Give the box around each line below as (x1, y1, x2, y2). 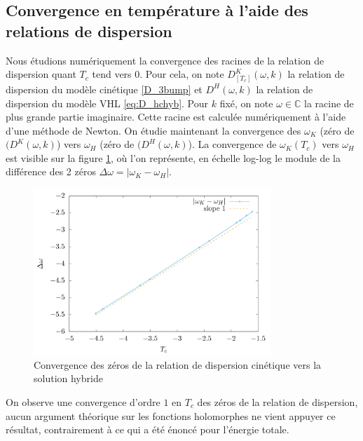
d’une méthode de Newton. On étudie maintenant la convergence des (6, 123, 301, 137)
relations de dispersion (6, 20, 172, 41)
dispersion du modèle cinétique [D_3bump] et (6, 81, 203, 96)
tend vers (92, 67, 132, 81)
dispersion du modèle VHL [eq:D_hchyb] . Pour (6, 95, 209, 110)
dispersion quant (6, 67, 76, 81)
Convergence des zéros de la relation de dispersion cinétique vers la (34, 357, 322, 372)
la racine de (303, 95, 354, 110)
